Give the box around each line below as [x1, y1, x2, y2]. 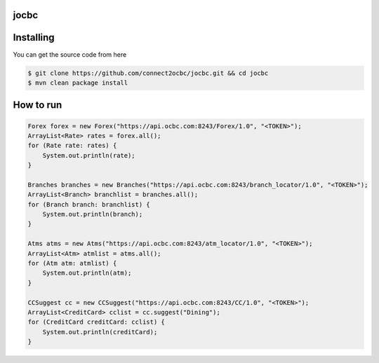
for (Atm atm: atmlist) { [27, 259, 117, 267]
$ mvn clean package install [27, 78, 128, 87]
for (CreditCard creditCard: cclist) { [27, 318, 165, 326]
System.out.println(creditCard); [42, 328, 158, 336]
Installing [13, 32, 55, 43]
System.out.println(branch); [42, 210, 143, 219]
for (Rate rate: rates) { [27, 142, 117, 150]
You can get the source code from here [13, 50, 127, 59]
